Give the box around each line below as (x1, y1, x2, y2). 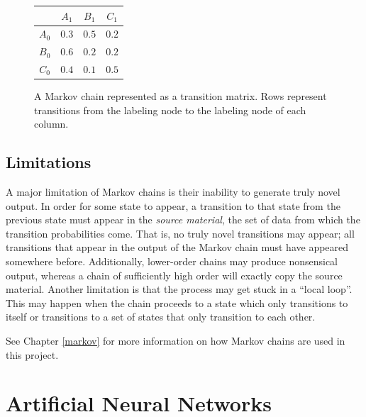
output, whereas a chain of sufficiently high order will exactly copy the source (6, 267, 343, 282)
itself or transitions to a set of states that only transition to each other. (6, 309, 316, 324)
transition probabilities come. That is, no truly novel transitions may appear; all (6, 226, 355, 240)
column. (34, 116, 69, 131)
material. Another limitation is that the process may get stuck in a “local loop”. (6, 282, 353, 296)
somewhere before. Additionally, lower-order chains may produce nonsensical (6, 254, 338, 269)
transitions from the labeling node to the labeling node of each (34, 102, 306, 117)
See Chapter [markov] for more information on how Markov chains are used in (6, 333, 345, 348)
